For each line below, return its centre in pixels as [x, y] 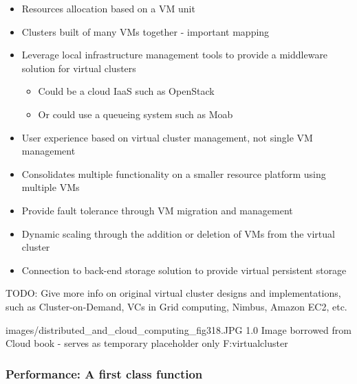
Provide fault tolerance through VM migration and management [157, 210]
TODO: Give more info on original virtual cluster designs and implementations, [173, 293]
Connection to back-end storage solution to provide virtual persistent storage [184, 270]
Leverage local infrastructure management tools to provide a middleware [175, 55]
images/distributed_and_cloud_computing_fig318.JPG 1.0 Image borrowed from [178, 329]
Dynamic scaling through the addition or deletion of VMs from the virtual [178, 233]
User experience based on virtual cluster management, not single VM [167, 137]
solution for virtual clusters [79, 68]
